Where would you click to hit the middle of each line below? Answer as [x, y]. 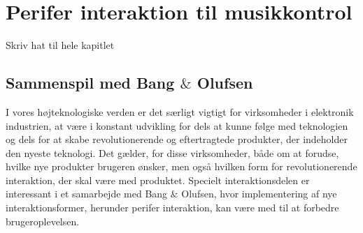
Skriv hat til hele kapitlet [60, 45]
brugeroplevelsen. [43, 221]
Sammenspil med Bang [90, 83]
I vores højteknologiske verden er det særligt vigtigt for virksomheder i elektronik [180, 111]
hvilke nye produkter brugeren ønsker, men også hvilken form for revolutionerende [181, 166]
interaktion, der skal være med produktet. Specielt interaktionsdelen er [158, 180]
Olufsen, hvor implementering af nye [259, 194]
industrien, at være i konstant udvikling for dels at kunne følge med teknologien [177, 125]
